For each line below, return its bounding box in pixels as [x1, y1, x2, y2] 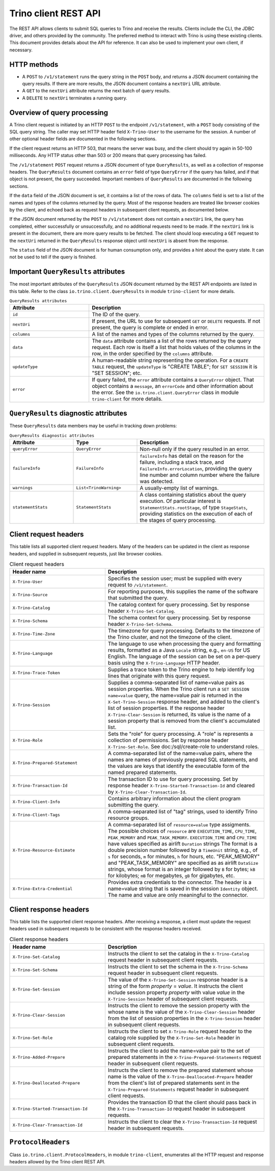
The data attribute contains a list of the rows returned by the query [92, 337, 252, 344]
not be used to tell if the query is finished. [9, 254, 97, 260]
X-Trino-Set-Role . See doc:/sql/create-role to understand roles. [107, 743, 259, 750]
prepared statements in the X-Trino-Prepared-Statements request [107, 1054, 262, 1061]
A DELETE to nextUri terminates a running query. [22, 95, 127, 101]
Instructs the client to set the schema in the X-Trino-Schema [107, 963, 248, 970]
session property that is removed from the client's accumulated [107, 717, 260, 725]
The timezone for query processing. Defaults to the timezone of [107, 627, 261, 634]
